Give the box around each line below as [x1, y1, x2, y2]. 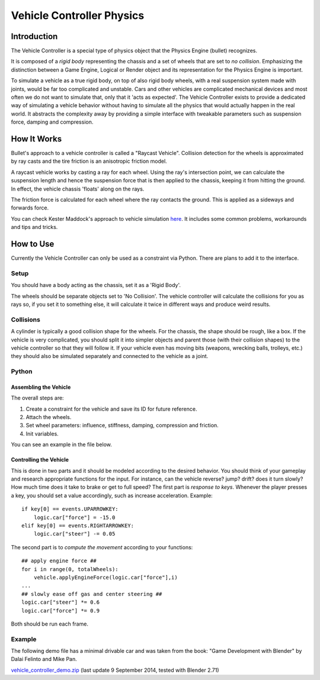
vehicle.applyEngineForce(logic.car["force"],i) [33, 574, 178, 581]
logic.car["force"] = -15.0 [33, 514, 116, 521]
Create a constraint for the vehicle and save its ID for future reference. [25, 405, 197, 412]
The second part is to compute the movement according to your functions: [11, 543, 193, 550]
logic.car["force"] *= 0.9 [21, 607, 100, 614]
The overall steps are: [11, 394, 65, 402]
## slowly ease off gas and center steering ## [21, 591, 162, 597]
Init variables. [25, 430, 59, 437]
